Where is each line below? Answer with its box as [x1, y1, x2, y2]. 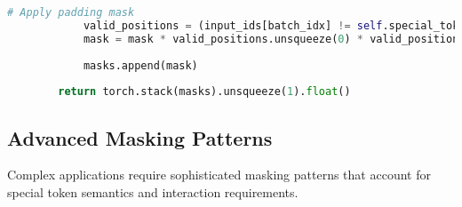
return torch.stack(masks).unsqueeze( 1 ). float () [58, 85, 351, 99]
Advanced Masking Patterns [7, 123, 273, 151]
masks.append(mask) [83, 59, 198, 72]
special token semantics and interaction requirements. [7, 182, 299, 201]
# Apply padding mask [7, 6, 135, 19]
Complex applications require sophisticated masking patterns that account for [7, 165, 431, 184]
